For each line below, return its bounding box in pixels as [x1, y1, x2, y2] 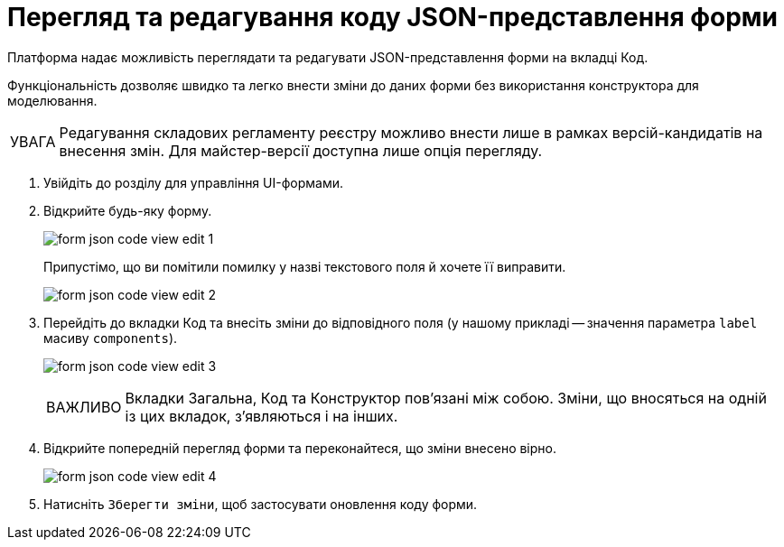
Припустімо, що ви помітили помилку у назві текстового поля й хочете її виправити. [43, 258, 566, 274]
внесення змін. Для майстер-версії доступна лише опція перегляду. [59, 141, 543, 160]
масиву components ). [43, 329, 178, 346]
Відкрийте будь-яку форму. [43, 202, 212, 218]
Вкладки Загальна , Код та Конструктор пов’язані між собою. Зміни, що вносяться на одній [125, 388, 767, 407]
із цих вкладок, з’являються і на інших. [125, 406, 398, 425]
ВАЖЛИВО [46, 397, 122, 416]
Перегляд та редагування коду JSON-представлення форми [7, 2, 779, 32]
